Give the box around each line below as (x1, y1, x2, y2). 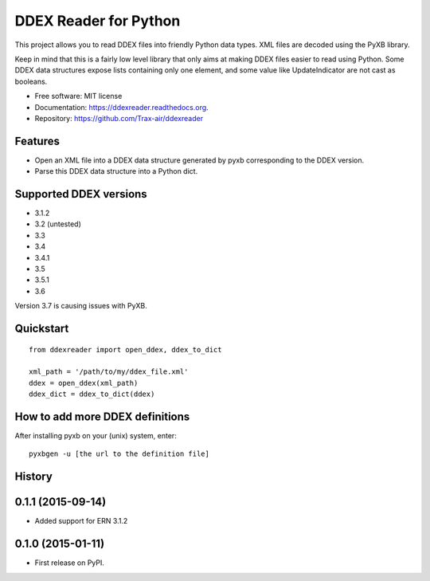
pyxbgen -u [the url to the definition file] (29, 449, 210, 458)
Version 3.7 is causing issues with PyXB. (14, 301, 147, 311)
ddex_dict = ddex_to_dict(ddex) (29, 390, 155, 398)
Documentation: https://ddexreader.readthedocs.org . (34, 102, 209, 112)
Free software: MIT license (34, 92, 123, 101)
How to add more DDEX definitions (14, 410, 190, 423)
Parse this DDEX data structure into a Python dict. (34, 167, 198, 176)
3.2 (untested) (34, 219, 81, 229)
